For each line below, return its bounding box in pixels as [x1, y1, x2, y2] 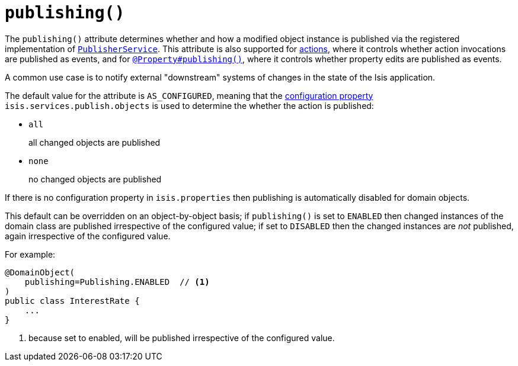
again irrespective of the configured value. [5, 230, 171, 241]
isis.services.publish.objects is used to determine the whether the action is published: [5, 100, 374, 111]
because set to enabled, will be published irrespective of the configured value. [28, 332, 335, 343]
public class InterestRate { [5, 296, 140, 306]
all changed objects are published [28, 137, 161, 147]
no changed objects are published [28, 174, 162, 184]
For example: [5, 249, 56, 259]
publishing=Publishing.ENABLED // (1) [24, 277, 210, 287]
